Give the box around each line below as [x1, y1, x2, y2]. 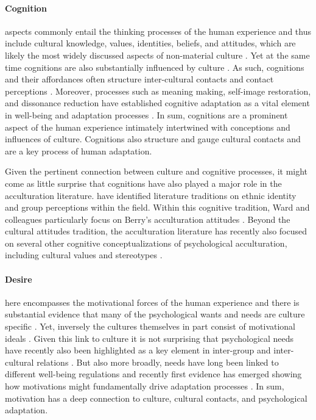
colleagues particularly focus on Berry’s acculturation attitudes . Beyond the [5, 212, 290, 225]
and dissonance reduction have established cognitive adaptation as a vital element [5, 96, 310, 109]
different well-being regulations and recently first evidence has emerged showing [5, 367, 302, 380]
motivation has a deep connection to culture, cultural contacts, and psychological [5, 391, 307, 404]
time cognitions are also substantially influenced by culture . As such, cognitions [5, 60, 304, 73]
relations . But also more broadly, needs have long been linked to [37, 355, 279, 368]
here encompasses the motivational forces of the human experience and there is [5, 295, 300, 308]
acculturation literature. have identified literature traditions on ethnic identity [5, 189, 297, 201]
